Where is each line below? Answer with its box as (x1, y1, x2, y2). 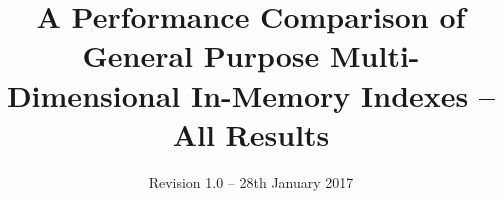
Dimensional (6, 74, 181, 115)
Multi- (329, 35, 420, 76)
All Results (172, 113, 330, 154)
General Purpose (82, 35, 320, 76)
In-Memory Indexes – (190, 74, 496, 115)
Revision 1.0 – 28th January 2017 (148, 171, 354, 192)
